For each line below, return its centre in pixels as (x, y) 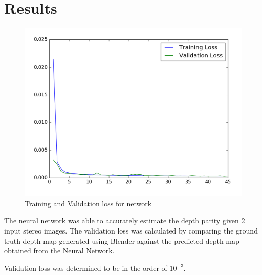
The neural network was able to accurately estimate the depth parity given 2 (125, 220)
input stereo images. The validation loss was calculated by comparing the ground (131, 231)
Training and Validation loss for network (88, 203)
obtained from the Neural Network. (59, 251)
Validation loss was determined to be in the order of (86, 268)
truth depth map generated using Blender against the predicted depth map (122, 240)
